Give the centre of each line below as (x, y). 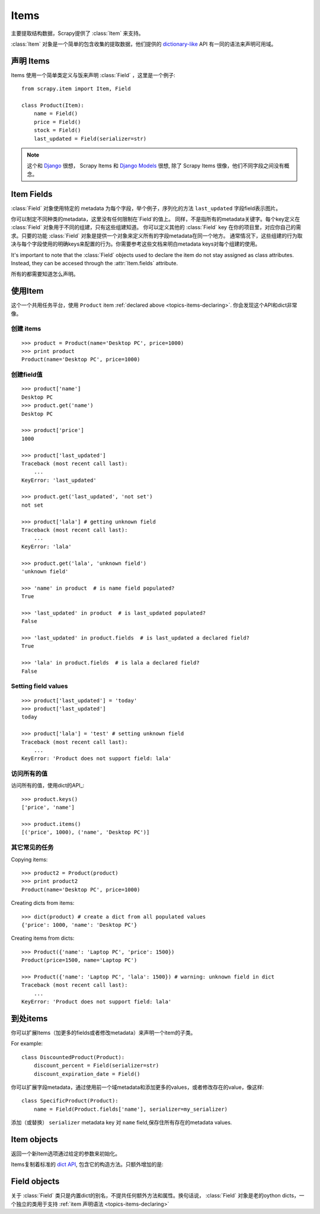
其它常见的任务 (32, 847)
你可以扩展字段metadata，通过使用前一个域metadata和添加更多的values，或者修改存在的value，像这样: (137, 1087)
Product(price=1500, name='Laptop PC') (79, 960)
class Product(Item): (53, 106)
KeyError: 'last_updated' (59, 480)
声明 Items (31, 61)
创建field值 (27, 375)
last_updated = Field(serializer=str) (90, 139)
